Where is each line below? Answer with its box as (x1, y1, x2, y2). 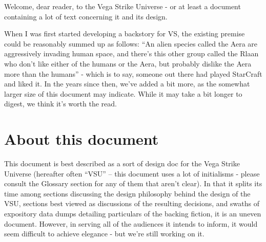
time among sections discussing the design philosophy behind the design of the (4, 188, 251, 199)
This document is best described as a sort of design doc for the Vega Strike (4, 158, 240, 169)
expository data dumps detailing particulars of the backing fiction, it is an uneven (4, 208, 261, 219)
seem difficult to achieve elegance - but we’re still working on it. (4, 228, 204, 239)
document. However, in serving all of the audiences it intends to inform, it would (4, 218, 258, 229)
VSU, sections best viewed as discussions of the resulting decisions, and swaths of (4, 198, 259, 209)
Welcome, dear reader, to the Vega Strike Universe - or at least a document (4, 1, 241, 11)
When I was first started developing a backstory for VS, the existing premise (4, 28, 245, 39)
